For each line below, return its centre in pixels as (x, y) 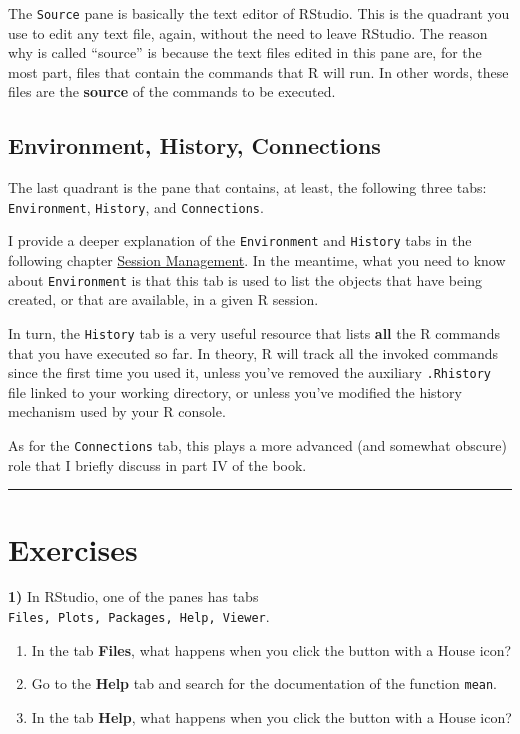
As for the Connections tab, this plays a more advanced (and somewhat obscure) (257, 445)
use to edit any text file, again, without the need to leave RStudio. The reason (248, 32)
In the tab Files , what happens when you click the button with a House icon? (271, 649)
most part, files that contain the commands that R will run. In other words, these (258, 71)
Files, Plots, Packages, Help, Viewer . (139, 616)
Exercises (73, 548)
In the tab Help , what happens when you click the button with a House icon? (271, 716)
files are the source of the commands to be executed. (172, 91)
